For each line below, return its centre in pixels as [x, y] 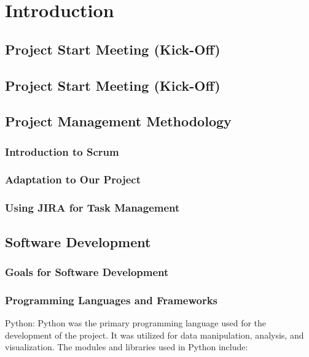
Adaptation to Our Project [73, 179]
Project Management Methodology [118, 121]
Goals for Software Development [87, 271]
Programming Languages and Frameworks [111, 300]
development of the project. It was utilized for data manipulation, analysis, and [154, 335]
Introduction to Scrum [62, 151]
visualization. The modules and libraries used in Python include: [127, 347]
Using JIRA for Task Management [92, 208]
